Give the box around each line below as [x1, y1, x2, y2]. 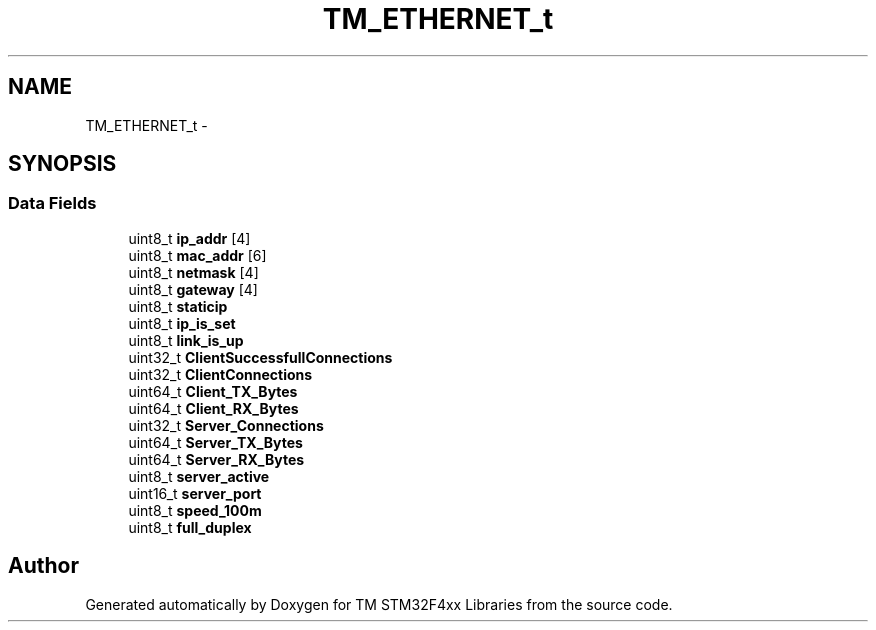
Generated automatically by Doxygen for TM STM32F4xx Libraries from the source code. [85, 595, 673, 613]
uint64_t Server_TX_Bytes [128, 433, 303, 451]
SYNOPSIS [8, 151, 117, 177]
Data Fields [8, 193, 97, 214]
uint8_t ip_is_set [128, 314, 236, 332]
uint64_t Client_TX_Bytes [128, 382, 298, 400]
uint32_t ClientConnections [128, 365, 313, 383]
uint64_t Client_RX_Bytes [128, 399, 299, 417]
